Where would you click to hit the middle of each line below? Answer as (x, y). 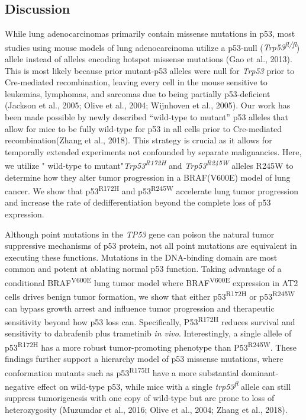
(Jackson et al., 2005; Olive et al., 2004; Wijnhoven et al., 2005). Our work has (148, 105)
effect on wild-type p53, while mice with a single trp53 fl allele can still (164, 385)
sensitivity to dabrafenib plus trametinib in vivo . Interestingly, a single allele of (148, 333)
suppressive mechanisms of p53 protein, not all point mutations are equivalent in (151, 246)
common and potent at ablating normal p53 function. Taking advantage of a (143, 269)
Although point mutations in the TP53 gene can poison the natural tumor (140, 234)
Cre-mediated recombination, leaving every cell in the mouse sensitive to (136, 82)
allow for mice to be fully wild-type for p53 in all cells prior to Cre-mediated (144, 128)
